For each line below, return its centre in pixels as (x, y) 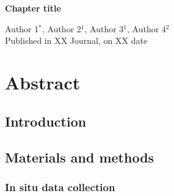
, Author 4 (147, 28)
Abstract (43, 82)
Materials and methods (80, 157)
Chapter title (33, 8)
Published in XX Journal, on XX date (76, 40)
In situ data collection (60, 187)
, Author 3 (104, 28)
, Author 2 (61, 28)
